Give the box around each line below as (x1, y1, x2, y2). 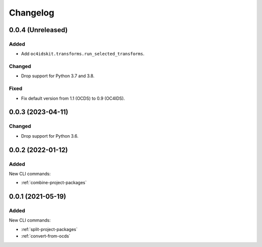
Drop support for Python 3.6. (21, 133, 79, 139)
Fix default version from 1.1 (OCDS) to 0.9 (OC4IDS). (21, 95, 125, 101)
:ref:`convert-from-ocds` (21, 233, 70, 239)
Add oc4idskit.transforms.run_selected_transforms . (21, 51, 145, 57)
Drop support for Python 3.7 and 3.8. (21, 73, 95, 79)
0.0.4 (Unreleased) (9, 26, 68, 34)
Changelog (9, 7, 54, 18)
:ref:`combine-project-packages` (21, 180, 87, 186)
